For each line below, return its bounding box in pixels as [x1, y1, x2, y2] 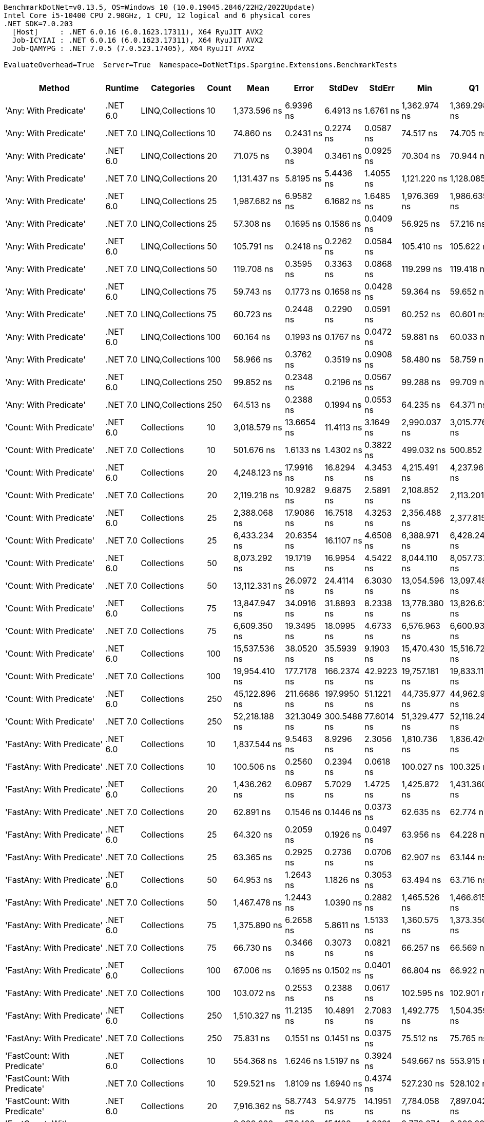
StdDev [328, 83, 358, 93]
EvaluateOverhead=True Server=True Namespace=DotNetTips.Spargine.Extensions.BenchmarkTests [4, 61, 398, 69]
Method [38, 83, 70, 93]
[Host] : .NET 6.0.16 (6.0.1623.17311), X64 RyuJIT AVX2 [12, 28, 263, 36]
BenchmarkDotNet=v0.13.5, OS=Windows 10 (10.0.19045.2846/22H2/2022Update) [4, 3, 315, 11]
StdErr [369, 83, 395, 93]
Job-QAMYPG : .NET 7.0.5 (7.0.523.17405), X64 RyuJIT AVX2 [12, 44, 255, 52]
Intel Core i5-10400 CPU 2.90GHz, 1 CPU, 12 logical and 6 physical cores [4, 11, 311, 20]
